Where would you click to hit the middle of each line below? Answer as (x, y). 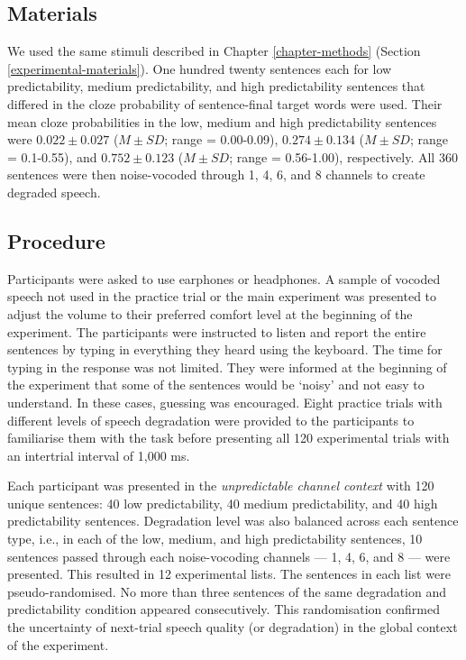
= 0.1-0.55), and (52, 156)
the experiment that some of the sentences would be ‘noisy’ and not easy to (216, 385)
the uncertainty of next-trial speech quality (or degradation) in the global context (233, 627)
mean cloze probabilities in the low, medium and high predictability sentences (222, 121)
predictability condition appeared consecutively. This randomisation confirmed (224, 609)
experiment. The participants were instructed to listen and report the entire (217, 331)
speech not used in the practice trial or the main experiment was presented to (222, 296)
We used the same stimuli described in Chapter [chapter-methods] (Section (214, 51)
